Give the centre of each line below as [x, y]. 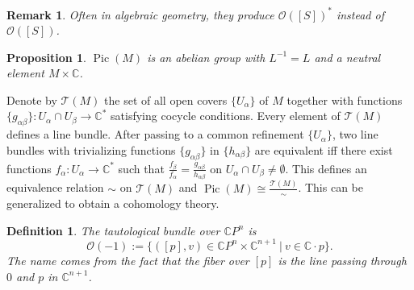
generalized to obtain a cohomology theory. [113, 203]
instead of [360, 14]
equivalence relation [55, 187]
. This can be [330, 187]
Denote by [32, 99]
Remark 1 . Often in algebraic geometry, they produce [140, 14]
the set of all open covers [166, 99]
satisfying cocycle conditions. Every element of [226, 116]
